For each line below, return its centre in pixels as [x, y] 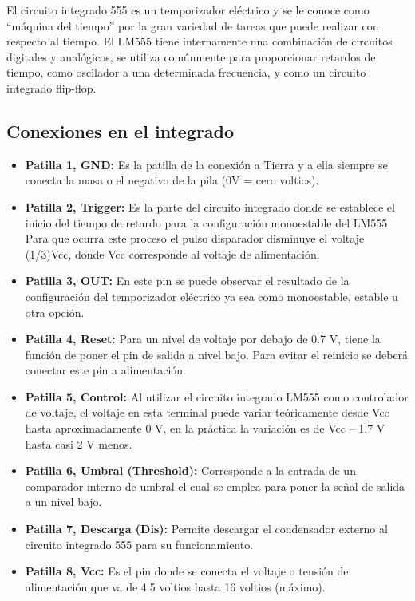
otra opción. [55, 312]
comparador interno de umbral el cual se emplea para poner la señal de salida [215, 486]
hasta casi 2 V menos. [79, 443]
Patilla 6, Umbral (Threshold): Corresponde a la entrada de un [190, 471]
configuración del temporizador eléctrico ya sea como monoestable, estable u [211, 296]
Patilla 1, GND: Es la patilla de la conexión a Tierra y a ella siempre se [206, 164]
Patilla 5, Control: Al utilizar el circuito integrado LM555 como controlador [217, 396]
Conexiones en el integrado [121, 130]
